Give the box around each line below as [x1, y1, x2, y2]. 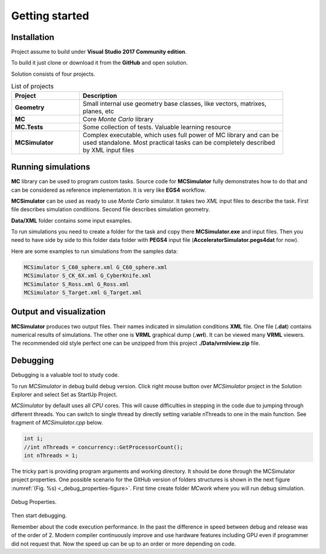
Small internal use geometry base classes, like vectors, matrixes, [82, 99, 267, 108]
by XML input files [82, 146, 135, 154]
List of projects [11, 82, 54, 91]
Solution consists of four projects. [11, 70, 95, 77]
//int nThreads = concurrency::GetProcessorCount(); [24, 443, 184, 451]
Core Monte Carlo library [82, 115, 154, 123]
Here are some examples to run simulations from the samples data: [11, 247, 178, 255]
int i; [24, 435, 43, 442]
